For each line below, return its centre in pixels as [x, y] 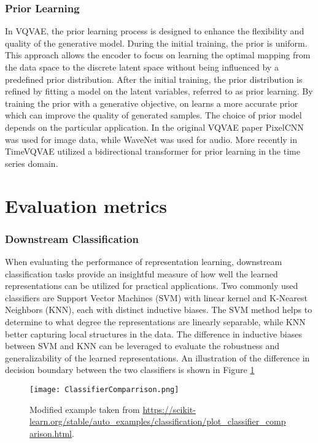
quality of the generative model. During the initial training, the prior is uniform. [156, 43]
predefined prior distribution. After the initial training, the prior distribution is [154, 79]
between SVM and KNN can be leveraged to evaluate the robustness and [142, 346]
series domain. [32, 163]
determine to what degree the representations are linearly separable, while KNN [155, 321]
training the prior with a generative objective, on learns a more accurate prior [152, 103]
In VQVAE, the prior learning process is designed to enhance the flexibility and [155, 31]
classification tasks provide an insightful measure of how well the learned [142, 273]
